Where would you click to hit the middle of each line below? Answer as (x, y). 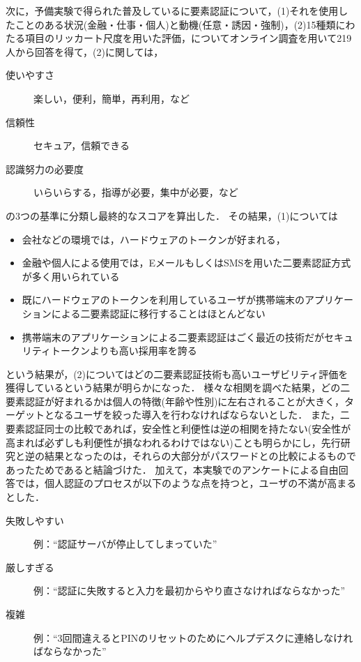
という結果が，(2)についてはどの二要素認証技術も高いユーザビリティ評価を (177, 374)
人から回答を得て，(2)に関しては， (85, 51)
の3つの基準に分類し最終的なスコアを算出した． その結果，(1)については (172, 215)
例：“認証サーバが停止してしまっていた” (125, 544)
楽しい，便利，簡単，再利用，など (112, 98)
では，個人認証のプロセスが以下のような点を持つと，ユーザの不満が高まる (186, 483)
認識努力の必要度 (45, 168)
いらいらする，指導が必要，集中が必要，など (136, 192)
